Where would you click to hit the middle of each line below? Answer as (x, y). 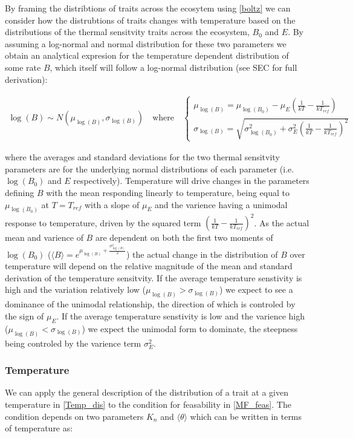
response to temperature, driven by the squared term (103, 222)
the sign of (24, 315)
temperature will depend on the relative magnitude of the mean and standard (149, 266)
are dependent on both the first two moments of (184, 237)
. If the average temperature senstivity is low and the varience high (181, 315)
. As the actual (282, 222)
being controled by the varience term (73, 343)
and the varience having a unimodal (221, 204)
